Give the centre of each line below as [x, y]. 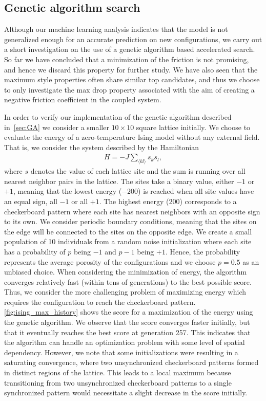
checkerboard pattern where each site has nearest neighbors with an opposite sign [132, 211]
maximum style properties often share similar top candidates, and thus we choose [132, 79]
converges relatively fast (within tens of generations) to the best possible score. [128, 281]
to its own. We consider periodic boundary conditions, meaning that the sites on [130, 221]
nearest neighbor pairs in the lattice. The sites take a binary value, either [119, 181]
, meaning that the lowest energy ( [67, 191]
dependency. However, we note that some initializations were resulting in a [121, 352]
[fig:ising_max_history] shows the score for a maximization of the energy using [129, 312]
